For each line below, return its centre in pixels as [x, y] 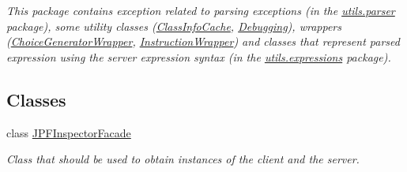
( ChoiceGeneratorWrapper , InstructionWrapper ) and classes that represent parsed [203, 41]
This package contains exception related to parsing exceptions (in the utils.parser [201, 10]
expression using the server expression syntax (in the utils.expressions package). [199, 56]
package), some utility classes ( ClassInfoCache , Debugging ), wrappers [174, 26]
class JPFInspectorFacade [69, 132]
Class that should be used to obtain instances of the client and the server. [183, 159]
